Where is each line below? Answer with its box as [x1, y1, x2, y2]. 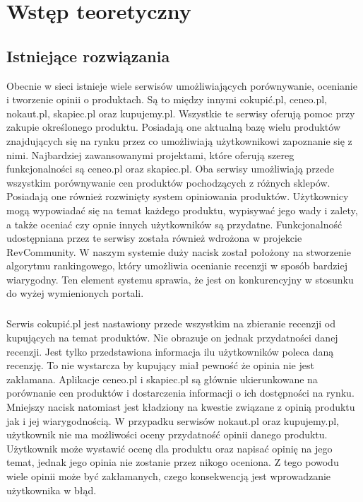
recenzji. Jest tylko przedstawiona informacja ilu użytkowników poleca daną [6, 344, 334, 358]
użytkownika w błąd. [6, 482, 97, 497]
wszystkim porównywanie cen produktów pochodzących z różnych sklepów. [6, 175, 331, 189]
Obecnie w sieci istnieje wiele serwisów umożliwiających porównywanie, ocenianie [6, 78, 357, 93]
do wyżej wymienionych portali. [6, 286, 144, 300]
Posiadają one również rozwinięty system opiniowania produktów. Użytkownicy [6, 189, 349, 204]
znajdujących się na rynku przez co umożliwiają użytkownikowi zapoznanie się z [6, 133, 352, 148]
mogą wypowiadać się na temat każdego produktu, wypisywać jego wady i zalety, [6, 202, 358, 217]
